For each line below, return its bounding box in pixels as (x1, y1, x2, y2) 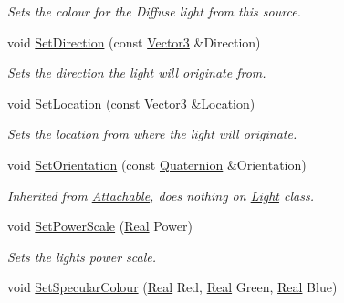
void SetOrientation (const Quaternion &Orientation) (7, 154, 307, 173)
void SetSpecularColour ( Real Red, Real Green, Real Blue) (7, 277, 338, 297)
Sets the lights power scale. (7, 246, 156, 266)
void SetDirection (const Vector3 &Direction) (7, 32, 261, 51)
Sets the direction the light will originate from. (7, 63, 266, 82)
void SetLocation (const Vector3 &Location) (7, 93, 255, 112)
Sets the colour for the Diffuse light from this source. (7, 2, 301, 20)
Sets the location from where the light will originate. (7, 124, 297, 143)
